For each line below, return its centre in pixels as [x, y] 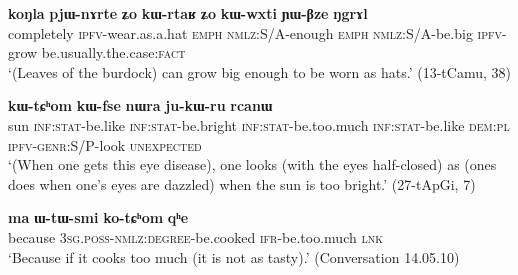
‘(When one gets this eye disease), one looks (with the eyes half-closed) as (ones [252, 164]
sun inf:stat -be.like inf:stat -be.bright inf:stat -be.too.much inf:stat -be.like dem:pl [259, 124]
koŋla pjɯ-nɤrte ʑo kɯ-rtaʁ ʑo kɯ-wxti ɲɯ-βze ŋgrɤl [188, 13]
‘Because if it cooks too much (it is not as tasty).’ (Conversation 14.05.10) [234, 256]
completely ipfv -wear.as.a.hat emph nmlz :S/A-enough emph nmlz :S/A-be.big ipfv [255, 32]
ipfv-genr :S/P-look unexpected [105, 144]
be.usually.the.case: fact [113, 52]
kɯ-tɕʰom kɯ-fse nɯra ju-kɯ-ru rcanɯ [140, 105]
